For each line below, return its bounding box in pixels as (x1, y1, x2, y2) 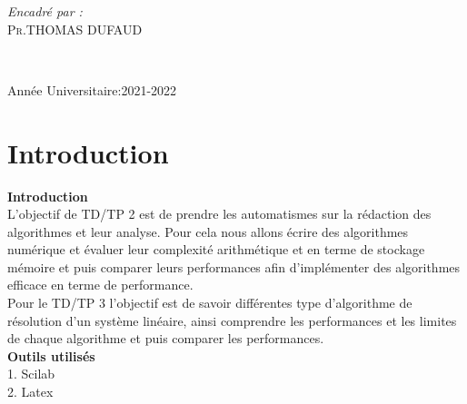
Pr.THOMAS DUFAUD (7, 19, 143, 38)
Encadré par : (7, 2, 83, 20)
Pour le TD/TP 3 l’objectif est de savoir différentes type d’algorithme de (7, 293, 412, 312)
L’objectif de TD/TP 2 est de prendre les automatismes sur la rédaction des (7, 204, 432, 223)
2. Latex (7, 382, 54, 401)
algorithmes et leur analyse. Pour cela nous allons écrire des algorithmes (7, 222, 409, 241)
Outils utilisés (7, 346, 95, 365)
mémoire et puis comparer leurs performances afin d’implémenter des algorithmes (7, 257, 461, 276)
